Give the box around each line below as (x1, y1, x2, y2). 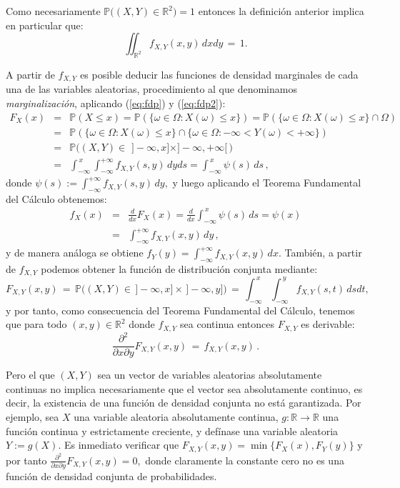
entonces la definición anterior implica (198, 4, 364, 18)
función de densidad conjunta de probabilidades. (6, 469, 217, 484)
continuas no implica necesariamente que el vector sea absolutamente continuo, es (6, 381, 363, 396)
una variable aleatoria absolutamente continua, (74, 409, 279, 424)
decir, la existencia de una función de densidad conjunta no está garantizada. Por (6, 395, 361, 410)
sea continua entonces (180, 317, 275, 332)
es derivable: (301, 317, 355, 332)
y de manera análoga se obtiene (6, 245, 144, 260)
